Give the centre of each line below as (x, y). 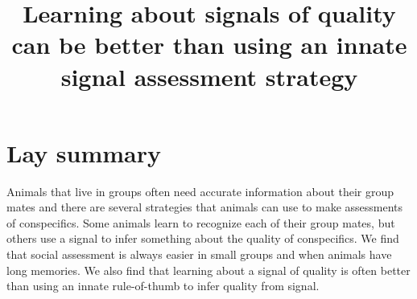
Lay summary (84, 152)
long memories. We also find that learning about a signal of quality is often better (208, 270)
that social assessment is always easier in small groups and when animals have (199, 254)
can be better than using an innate (209, 45)
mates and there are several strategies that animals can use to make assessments (205, 207)
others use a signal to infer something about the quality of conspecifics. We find (203, 238)
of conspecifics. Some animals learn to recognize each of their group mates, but (201, 222)
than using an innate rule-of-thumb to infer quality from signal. (163, 286)
